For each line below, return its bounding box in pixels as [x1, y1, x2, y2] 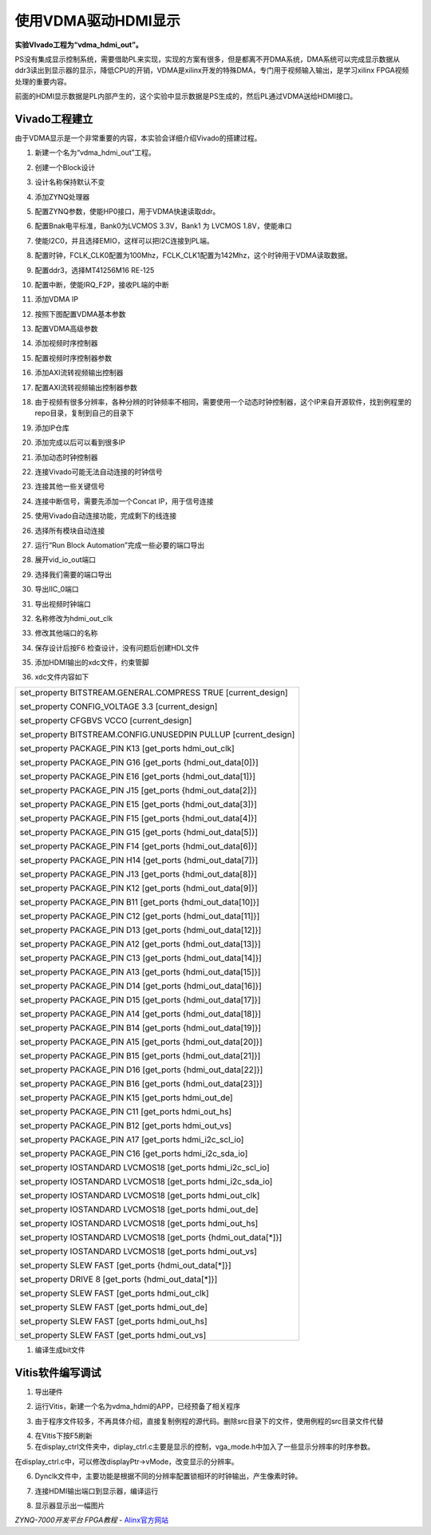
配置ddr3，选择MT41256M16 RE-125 [34, 265, 155, 275]
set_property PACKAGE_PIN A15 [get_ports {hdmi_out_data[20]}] [19, 1036, 263, 1047]
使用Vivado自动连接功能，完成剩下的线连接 [34, 511, 177, 520]
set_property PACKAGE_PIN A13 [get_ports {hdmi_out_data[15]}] [19, 966, 261, 977]
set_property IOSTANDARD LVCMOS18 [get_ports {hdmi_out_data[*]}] [19, 1232, 283, 1243]
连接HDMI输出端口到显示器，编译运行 [34, 1486, 159, 1496]
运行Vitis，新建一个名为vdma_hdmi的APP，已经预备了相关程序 [34, 1402, 241, 1411]
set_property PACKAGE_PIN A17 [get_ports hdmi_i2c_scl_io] [19, 1133, 244, 1145]
